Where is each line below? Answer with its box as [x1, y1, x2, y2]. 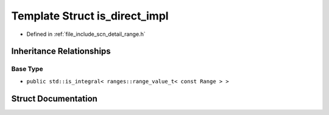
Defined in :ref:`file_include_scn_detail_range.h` [26, 30, 146, 38]
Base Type [11, 64, 43, 73]
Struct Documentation [11, 93, 97, 103]
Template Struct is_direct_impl [11, 9, 169, 23]
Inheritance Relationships [11, 46, 111, 57]
